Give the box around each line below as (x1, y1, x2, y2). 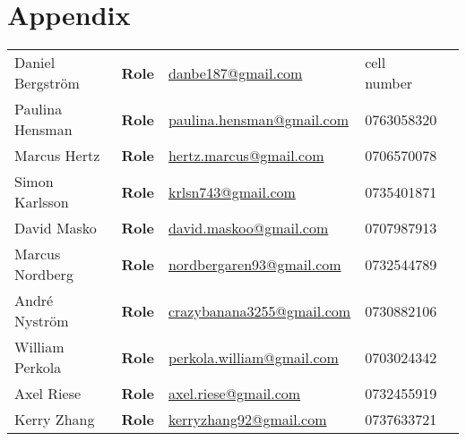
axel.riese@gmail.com (168, 383, 301, 404)
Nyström (14, 310, 69, 332)
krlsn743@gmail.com (168, 181, 296, 202)
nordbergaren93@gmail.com (168, 253, 341, 275)
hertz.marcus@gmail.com (168, 145, 324, 166)
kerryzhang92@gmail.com (168, 409, 327, 430)
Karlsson (14, 191, 69, 213)
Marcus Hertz (14, 145, 100, 166)
